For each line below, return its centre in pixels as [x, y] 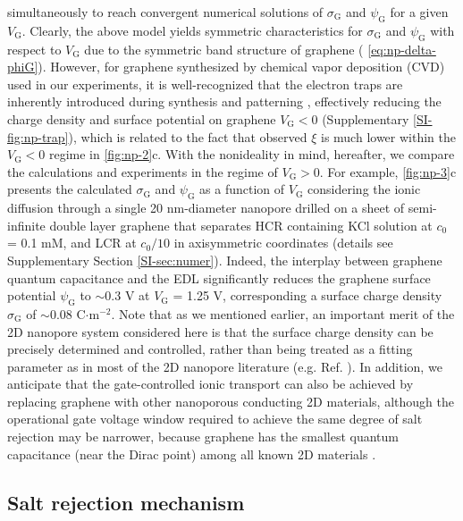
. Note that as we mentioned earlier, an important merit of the [283, 313]
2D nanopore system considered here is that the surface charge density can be [220, 331]
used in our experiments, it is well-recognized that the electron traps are [205, 84]
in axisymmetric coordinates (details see [283, 243]
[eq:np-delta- [402, 49]
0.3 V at [127, 295]
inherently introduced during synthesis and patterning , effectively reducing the [224, 101]
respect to [34, 49]
